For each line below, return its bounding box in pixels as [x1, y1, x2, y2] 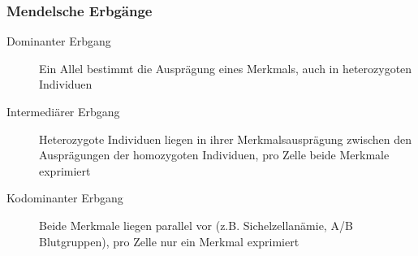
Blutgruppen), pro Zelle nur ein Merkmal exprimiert [39, 232, 299, 249]
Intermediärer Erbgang [6, 103, 120, 119]
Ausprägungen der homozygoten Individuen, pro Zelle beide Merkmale [39, 146, 390, 163]
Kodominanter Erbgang [6, 189, 123, 206]
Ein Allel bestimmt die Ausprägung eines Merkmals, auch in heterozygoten [39, 59, 412, 76]
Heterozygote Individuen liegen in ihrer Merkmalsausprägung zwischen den [39, 130, 412, 147]
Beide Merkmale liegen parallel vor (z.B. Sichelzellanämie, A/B [39, 216, 353, 233]
